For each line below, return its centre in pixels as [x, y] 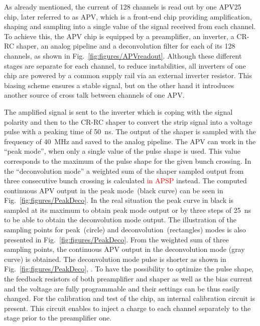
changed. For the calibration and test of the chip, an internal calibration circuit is [129, 298]
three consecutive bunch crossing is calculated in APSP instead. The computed [125, 181]
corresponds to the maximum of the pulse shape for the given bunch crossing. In [128, 160]
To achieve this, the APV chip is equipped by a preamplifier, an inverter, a [119, 36]
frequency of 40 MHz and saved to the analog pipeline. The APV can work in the [130, 141]
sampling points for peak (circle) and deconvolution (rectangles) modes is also [125, 230]
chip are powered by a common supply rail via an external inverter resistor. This [128, 75]
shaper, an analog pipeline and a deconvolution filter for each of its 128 [126, 46]
